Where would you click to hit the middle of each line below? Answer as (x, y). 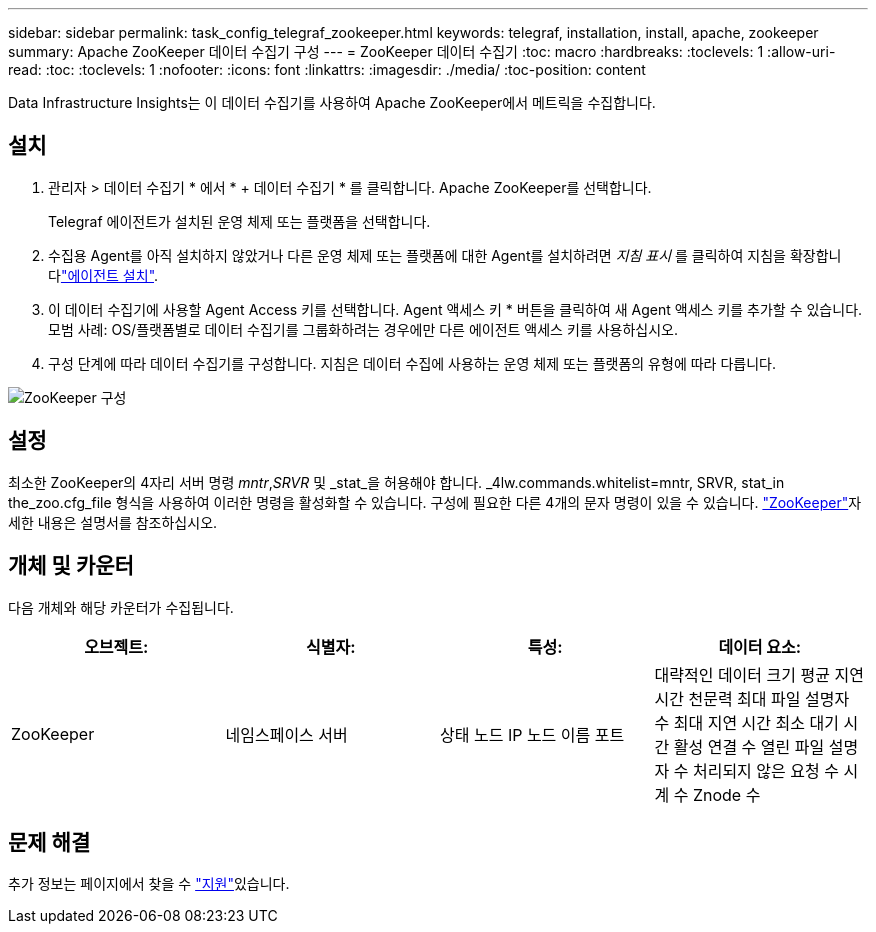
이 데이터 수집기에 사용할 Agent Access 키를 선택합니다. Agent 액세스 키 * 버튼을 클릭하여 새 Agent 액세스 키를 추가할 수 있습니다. (455, 309)
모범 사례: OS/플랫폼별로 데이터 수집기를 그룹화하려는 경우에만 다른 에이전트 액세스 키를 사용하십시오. (363, 329)
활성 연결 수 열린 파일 (749, 746)
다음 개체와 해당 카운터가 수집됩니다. (121, 607)
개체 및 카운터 (71, 566)
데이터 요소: (760, 646)
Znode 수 (726, 794)
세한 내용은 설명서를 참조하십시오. (113, 522)
